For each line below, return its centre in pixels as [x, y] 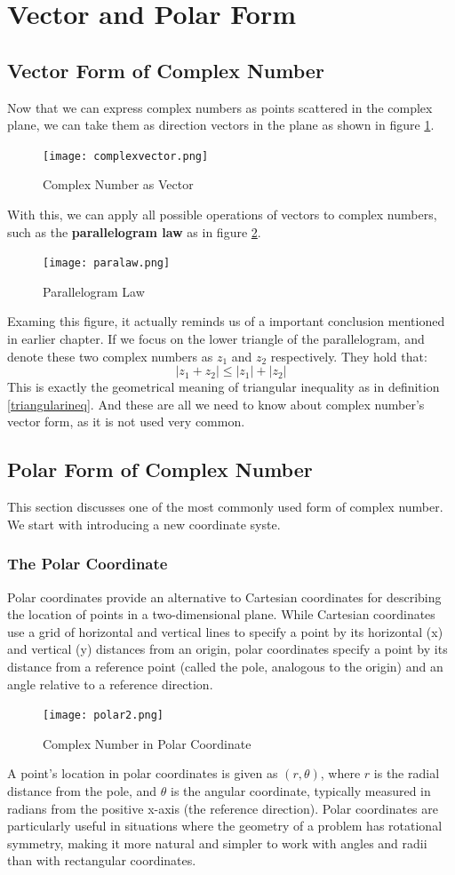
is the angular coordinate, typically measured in [301, 791]
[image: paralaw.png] [107, 263]
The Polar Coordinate [88, 564]
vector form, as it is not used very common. [126, 422]
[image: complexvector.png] [126, 156]
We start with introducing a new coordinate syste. [144, 524]
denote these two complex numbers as [110, 356]
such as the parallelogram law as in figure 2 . [134, 231]
